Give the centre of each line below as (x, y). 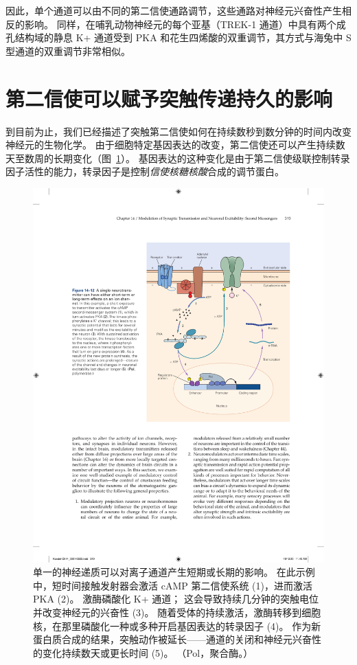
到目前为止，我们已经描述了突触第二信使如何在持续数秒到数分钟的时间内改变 (178, 131)
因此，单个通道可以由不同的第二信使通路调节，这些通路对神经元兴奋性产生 (174, 10)
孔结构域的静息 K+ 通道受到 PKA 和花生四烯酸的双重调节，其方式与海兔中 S (178, 37)
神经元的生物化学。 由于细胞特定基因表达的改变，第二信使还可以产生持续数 (175, 145)
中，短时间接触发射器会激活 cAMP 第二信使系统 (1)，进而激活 (173, 585)
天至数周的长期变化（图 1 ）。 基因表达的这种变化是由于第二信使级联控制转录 (178, 158)
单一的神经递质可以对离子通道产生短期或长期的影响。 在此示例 (174, 572)
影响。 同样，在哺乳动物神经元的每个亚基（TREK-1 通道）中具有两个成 (185, 24)
